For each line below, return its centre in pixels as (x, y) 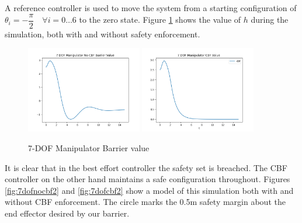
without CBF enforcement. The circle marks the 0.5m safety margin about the (145, 202)
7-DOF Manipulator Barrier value (89, 147)
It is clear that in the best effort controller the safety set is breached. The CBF (146, 167)
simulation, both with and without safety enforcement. (103, 34)
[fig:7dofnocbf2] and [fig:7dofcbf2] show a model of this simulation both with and (149, 190)
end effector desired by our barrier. (67, 213)
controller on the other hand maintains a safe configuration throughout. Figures (147, 179)
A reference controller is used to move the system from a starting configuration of (151, 8)
